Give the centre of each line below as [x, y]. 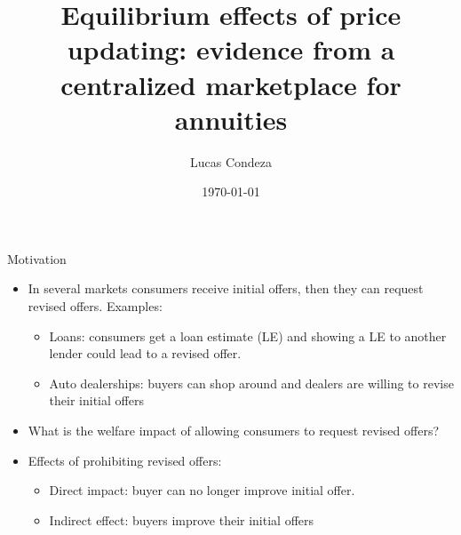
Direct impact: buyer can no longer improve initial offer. [202, 490]
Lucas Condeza [231, 161]
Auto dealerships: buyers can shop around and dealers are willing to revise [251, 383]
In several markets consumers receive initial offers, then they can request [226, 288]
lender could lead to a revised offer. [145, 353]
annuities [231, 119]
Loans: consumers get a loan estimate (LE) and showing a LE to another [248, 335]
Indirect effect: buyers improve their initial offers [182, 519]
